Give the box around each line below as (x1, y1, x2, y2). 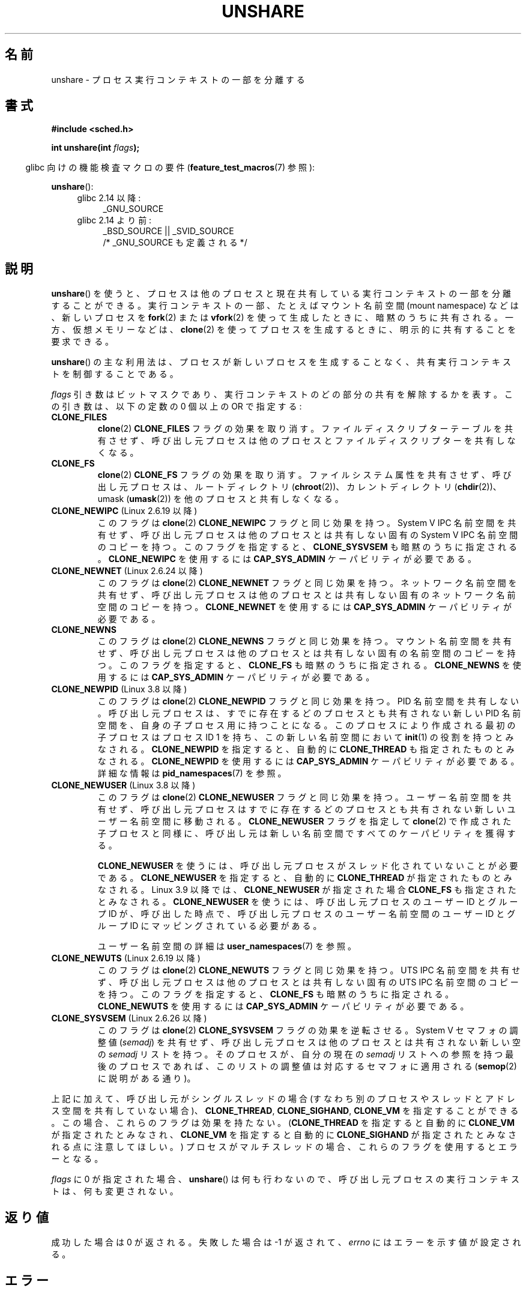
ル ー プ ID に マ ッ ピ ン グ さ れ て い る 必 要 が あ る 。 (97, 921, 322, 931)
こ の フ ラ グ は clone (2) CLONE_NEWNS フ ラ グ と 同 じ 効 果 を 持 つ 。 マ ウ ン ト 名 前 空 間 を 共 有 (97, 636, 512, 647)
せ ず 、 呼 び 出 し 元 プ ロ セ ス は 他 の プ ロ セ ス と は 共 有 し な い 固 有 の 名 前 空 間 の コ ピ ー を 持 (97, 648, 516, 659)
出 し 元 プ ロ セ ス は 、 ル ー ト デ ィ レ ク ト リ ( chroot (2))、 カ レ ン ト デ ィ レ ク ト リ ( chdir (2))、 (97, 482, 501, 492)
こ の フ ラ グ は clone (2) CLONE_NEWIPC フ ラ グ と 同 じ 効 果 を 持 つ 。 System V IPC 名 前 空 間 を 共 (97, 518, 516, 528)
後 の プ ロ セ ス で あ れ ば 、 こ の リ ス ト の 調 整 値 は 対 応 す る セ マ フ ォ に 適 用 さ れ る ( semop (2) (97, 1061, 517, 1072)
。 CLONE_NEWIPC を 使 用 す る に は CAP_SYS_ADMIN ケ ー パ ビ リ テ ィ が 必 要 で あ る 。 (97, 554, 477, 564)
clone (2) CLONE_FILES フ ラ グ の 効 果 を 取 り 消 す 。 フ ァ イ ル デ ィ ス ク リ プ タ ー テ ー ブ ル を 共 (97, 423, 513, 434)
